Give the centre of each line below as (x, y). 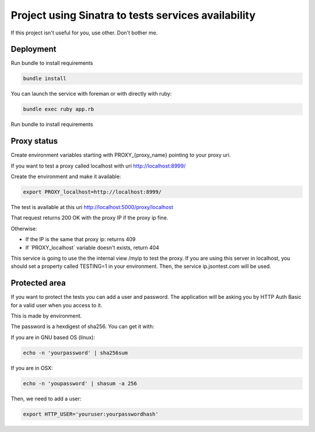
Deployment (34, 49)
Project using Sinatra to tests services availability (133, 15)
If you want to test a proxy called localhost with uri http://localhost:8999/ (98, 166)
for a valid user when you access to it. (56, 305)
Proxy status (34, 141)
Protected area (38, 283)
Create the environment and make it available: (66, 177)
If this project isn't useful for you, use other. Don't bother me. (84, 33)
